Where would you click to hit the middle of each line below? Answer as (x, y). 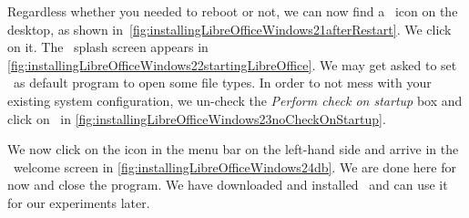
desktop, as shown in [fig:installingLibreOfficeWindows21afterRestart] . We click (229, 29)
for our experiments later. (79, 202)
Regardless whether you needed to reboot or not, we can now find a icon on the (233, 11)
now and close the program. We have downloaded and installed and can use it (228, 185)
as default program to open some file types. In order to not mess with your (222, 83)
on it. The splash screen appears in (108, 47)
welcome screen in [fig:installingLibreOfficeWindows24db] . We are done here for (234, 166)
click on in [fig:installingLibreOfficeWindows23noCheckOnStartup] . (197, 118)
